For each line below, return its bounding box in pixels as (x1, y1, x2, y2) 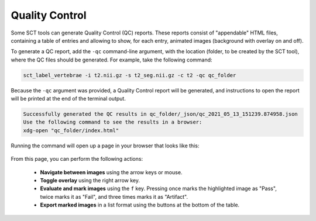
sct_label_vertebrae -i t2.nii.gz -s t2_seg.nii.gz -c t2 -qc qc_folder (23, 72, 236, 78)
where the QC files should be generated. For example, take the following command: (11, 56, 213, 63)
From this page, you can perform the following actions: (11, 156, 143, 163)
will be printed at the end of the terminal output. (11, 95, 126, 102)
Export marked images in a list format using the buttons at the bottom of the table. (40, 202, 240, 209)
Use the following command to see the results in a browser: (23, 119, 202, 126)
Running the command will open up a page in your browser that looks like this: (11, 142, 200, 149)
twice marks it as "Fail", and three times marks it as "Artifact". (40, 193, 188, 200)
